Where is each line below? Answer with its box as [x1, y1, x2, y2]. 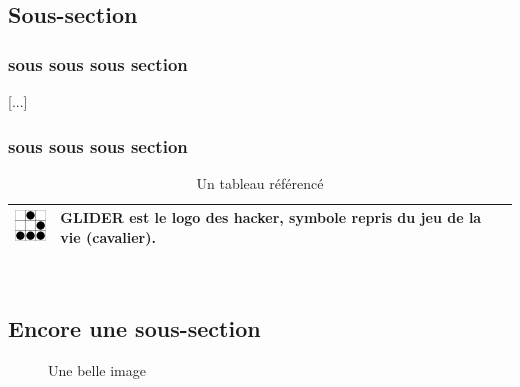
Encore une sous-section [8, 313, 261, 344]
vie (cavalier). [60, 227, 156, 247]
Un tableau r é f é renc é [196, 172, 324, 193]
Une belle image [48, 359, 146, 380]
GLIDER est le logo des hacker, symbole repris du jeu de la [60, 207, 482, 228]
